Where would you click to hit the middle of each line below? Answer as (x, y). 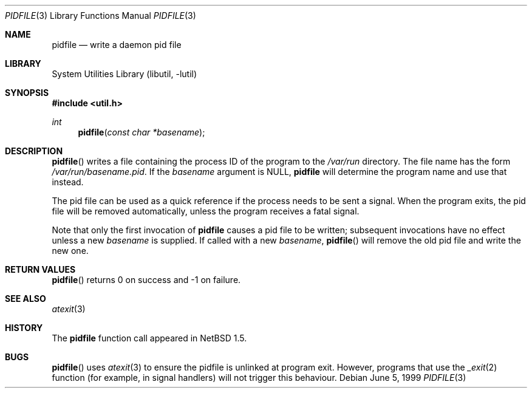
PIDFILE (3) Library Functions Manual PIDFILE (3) (101, 15)
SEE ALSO (26, 299)
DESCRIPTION (34, 151)
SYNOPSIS (27, 93)
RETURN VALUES (40, 269)
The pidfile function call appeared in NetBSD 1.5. (149, 338)
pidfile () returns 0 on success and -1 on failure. (146, 280)
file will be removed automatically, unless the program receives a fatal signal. (206, 211)
